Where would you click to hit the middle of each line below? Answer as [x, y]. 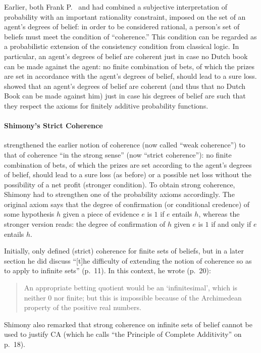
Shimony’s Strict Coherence [54, 125]
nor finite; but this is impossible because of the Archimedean [148, 297]
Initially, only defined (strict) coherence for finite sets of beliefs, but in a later [124, 251]
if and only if [231, 224]
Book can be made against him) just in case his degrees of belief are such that [125, 96]
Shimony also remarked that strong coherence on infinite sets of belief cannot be [128, 324]
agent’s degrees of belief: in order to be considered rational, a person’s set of [122, 27]
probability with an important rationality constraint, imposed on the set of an [125, 16]
